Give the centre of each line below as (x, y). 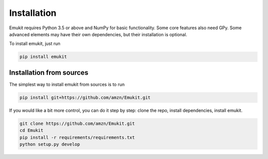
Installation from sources (49, 73)
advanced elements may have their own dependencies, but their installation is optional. (98, 34)
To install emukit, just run (35, 44)
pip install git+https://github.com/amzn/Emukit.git (85, 97)
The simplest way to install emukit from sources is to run (67, 84)
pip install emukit (43, 57)
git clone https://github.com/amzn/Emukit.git (77, 123)
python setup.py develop (50, 144)
